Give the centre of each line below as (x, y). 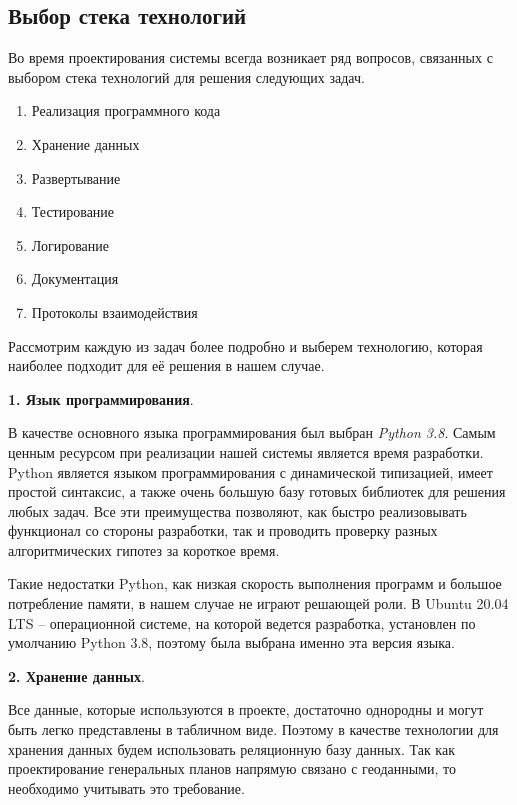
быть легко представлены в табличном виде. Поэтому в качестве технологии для (253, 729)
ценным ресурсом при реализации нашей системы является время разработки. (246, 451)
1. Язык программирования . (101, 398)
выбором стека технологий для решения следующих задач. (186, 76)
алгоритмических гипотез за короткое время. (144, 549)
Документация (75, 278)
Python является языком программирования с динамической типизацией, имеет (250, 471)
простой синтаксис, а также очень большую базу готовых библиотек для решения (257, 491)
